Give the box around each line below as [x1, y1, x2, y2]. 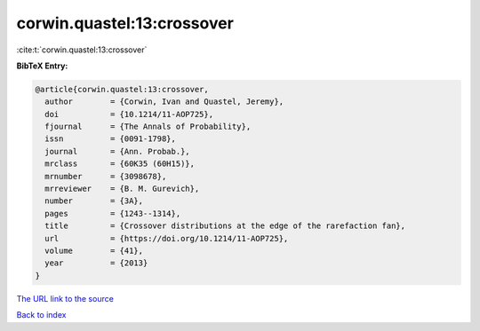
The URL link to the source [16, 293, 115, 303]
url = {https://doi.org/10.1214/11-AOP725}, [44, 233, 289, 243]
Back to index [16, 310, 67, 320]
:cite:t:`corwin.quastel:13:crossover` [16, 44, 148, 55]
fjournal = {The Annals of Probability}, [44, 122, 252, 132]
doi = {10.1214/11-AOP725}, [44, 109, 213, 119]
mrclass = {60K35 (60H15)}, [44, 159, 196, 169]
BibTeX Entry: [16, 60, 68, 71]
